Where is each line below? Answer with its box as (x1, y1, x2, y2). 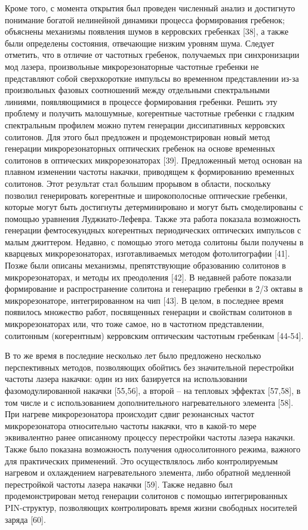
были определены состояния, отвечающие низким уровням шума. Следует (5, 36, 275, 49)
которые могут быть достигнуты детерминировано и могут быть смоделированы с (5, 201, 303, 213)
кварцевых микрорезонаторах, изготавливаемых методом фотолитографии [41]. (5, 247, 290, 260)
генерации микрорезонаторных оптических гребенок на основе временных (5, 142, 275, 155)
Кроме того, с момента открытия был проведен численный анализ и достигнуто (5, 2, 295, 14)
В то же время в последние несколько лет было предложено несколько (5, 349, 261, 362)
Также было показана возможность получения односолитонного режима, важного (5, 442, 301, 455)
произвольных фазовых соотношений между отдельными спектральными (5, 84, 270, 96)
